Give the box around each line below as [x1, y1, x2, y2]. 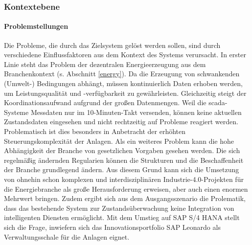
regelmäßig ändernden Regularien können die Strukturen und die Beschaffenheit [4, 155, 244, 165]
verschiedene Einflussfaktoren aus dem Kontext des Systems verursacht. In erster [4, 49, 246, 60]
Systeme [4, 107, 29, 117]
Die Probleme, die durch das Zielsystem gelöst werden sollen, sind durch [4, 40, 221, 50]
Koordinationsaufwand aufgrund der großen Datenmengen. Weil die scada [4, 97, 225, 108]
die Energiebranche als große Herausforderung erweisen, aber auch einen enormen [4, 183, 248, 194]
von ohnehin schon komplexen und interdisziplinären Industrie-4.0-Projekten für [4, 174, 244, 184]
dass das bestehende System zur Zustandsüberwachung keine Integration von [4, 202, 234, 213]
